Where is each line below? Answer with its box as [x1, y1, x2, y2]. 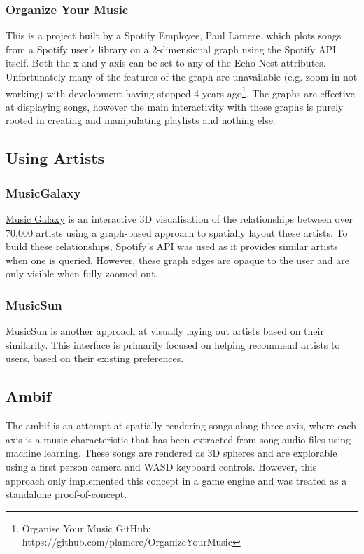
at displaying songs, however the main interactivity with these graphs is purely [6, 99, 344, 113]
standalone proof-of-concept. [6, 487, 127, 501]
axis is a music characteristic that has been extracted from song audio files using [6, 431, 351, 446]
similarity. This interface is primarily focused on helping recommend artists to [6, 337, 340, 352]
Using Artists [6, 147, 105, 169]
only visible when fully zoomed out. [6, 266, 158, 281]
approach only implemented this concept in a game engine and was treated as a [6, 473, 347, 487]
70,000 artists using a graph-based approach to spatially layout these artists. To [6, 225, 348, 240]
